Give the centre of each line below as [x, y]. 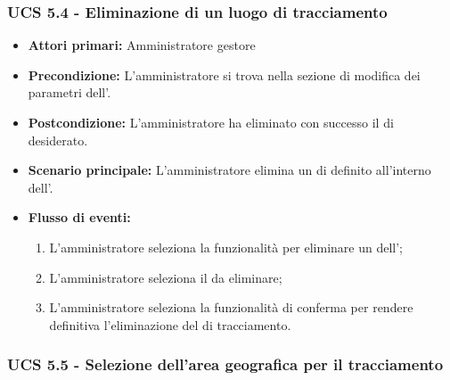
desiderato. [58, 140]
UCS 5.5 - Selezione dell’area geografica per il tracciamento [225, 364]
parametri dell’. [70, 92]
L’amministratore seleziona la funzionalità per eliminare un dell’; [226, 247]
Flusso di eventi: [79, 217]
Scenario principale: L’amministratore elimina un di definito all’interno [229, 170]
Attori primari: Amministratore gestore [142, 45]
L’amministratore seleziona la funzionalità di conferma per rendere [231, 307]
